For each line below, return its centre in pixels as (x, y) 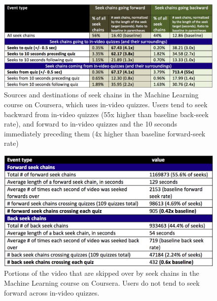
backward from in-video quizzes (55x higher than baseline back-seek (106, 114)
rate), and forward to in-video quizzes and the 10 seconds (91, 124)
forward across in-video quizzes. (52, 292)
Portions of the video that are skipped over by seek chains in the (102, 273)
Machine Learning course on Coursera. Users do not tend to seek (102, 282)
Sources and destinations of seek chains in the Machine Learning (101, 95)
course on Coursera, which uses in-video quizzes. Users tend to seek (106, 104)
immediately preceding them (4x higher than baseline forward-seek (105, 133)
